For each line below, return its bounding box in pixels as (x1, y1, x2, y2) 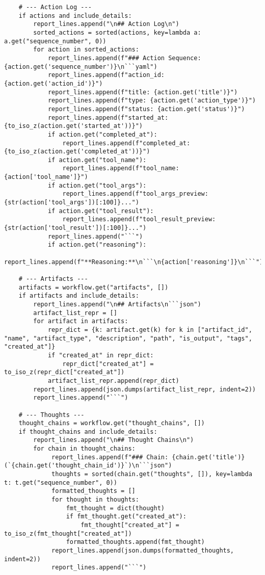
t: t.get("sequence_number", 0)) (4, 479, 117, 486)
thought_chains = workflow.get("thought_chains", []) (18, 420, 205, 427)
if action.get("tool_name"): (47, 156, 147, 164)
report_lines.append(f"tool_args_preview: (62, 190, 208, 198)
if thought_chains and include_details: (18, 428, 157, 435)
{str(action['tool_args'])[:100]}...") (4, 199, 139, 206)
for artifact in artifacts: (33, 318, 128, 325)
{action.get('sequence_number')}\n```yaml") (4, 63, 157, 70)
